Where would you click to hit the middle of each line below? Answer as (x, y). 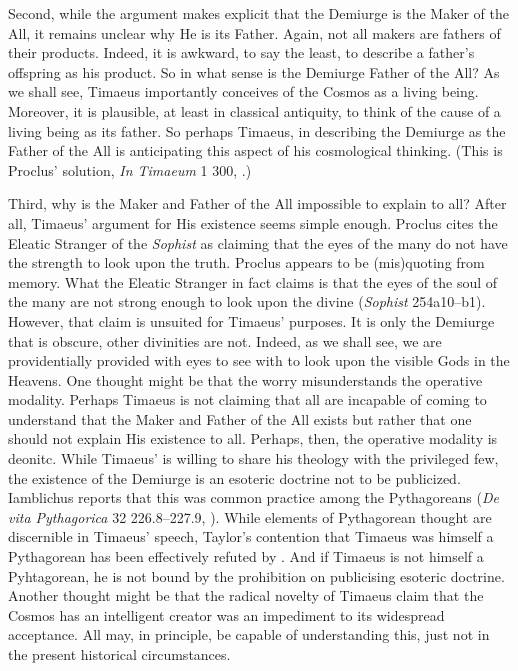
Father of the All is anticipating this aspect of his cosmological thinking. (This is (255, 150)
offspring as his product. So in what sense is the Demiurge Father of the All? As (254, 71)
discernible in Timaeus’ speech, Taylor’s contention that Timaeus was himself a (251, 536)
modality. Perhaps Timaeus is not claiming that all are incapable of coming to (247, 399)
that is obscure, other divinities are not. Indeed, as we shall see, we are (225, 340)
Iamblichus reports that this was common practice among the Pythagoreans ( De (253, 497)
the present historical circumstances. (119, 654)
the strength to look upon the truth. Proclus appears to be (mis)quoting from (246, 262)
